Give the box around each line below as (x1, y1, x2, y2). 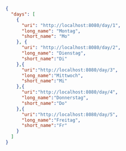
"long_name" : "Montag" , (21, 28, 81, 34)
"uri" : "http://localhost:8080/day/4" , (21, 89, 118, 95)
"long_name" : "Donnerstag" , (21, 95, 89, 101)
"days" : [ (11, 11, 35, 17)
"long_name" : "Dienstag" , (21, 50, 86, 56)
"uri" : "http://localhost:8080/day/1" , (21, 22, 121, 28)
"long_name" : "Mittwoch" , (21, 73, 84, 78)
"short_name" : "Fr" (21, 123, 67, 129)
